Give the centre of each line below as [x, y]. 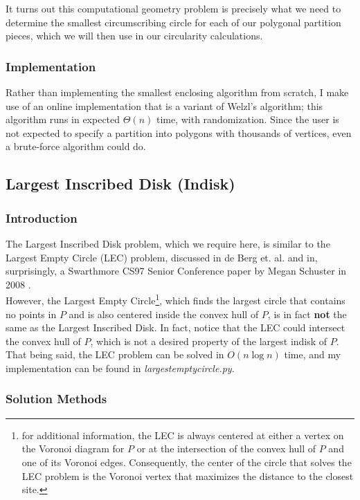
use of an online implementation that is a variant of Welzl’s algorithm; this [164, 105]
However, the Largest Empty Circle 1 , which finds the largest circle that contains [175, 299]
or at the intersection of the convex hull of [226, 448]
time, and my [313, 354]
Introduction [42, 217]
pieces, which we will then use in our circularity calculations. [134, 36]
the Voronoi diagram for [73, 448]
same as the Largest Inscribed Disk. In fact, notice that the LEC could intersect [175, 327]
